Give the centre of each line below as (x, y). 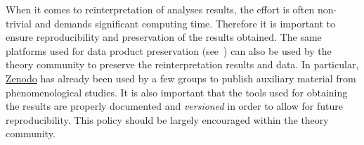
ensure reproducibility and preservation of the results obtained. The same (164, 37)
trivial (19, 23)
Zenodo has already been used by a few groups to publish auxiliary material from (181, 78)
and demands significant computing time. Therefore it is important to (185, 23)
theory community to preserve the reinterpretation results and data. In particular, (182, 64)
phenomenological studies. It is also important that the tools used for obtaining (177, 92)
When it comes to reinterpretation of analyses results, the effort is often (160, 9)
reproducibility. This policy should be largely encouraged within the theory (167, 119)
